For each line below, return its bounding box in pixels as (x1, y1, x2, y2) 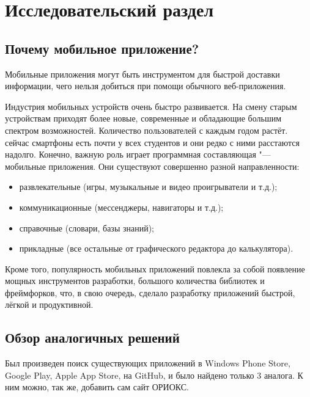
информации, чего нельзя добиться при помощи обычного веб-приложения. (5, 79, 286, 92)
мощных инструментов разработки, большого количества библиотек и (5, 274, 265, 287)
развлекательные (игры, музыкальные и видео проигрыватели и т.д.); (19, 180, 278, 193)
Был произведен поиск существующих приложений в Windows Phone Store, (5, 357, 290, 370)
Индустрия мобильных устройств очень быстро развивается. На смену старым (5, 100, 297, 112)
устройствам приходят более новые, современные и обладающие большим (5, 112, 282, 125)
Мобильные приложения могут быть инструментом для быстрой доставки (5, 67, 280, 80)
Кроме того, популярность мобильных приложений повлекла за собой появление (5, 262, 305, 275)
